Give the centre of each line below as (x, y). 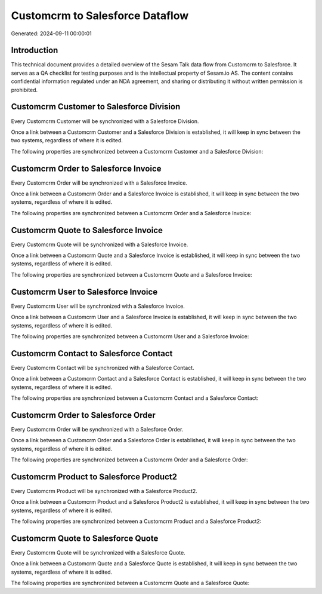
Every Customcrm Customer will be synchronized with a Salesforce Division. (105, 121)
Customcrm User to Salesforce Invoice (84, 292)
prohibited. (24, 90)
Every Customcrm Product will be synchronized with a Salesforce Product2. (104, 491)
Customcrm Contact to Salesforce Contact (92, 353)
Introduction (35, 50)
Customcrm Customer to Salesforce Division (96, 107)
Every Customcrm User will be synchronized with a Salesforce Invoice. (98, 306)
